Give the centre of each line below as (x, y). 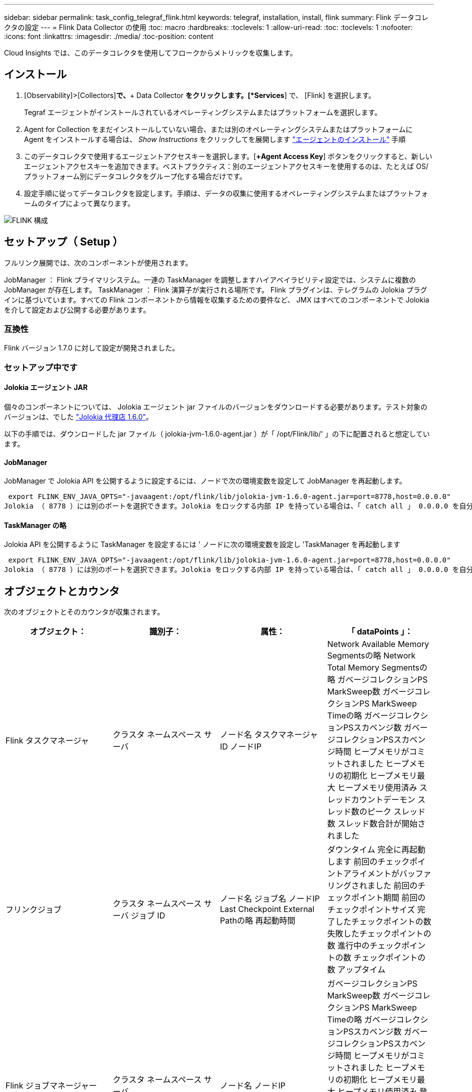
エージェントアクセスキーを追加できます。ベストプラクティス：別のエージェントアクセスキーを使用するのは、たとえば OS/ (226, 166)
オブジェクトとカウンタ (62, 591)
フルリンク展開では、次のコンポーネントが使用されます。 (98, 262)
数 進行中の (348, 946)
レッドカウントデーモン (371, 800)
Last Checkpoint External (267, 909)
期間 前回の (404, 898)
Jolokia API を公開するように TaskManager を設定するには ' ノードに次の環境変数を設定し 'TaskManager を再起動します (202, 544)
